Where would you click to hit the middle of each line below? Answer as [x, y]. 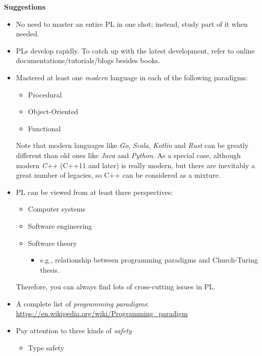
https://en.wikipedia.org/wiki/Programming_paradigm [102, 313]
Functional [44, 128]
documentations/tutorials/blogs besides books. [88, 60]
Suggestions [25, 7]
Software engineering [60, 225]
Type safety [46, 347]
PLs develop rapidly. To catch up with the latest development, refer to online [135, 50]
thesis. [50, 269]
